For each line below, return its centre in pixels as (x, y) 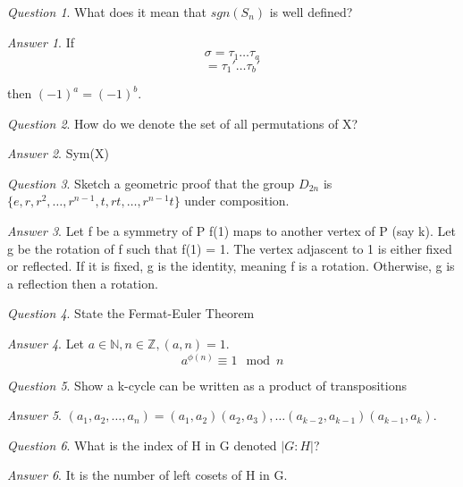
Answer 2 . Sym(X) (58, 153)
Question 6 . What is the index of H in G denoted (142, 445)
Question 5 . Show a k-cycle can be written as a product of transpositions (207, 385)
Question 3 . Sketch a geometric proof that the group (151, 183)
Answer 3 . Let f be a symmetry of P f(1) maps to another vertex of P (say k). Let (231, 231)
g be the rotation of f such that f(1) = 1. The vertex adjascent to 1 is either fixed (230, 248)
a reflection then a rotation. (83, 283)
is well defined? (311, 12)
